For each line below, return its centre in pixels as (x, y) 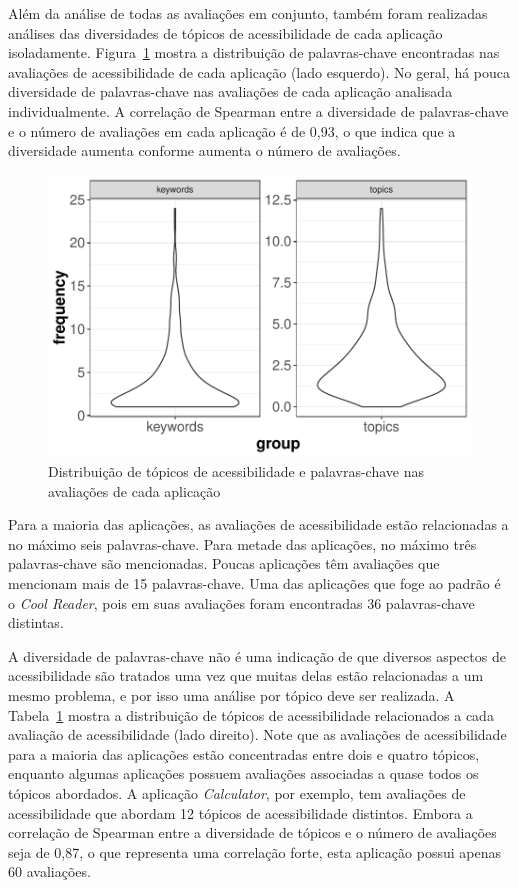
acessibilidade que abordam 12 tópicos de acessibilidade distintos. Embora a (240, 812)
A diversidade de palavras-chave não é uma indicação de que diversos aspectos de (257, 655)
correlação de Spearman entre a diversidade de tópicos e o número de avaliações (252, 832)
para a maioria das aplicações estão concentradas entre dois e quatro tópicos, (244, 753)
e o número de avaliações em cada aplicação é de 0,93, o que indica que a (232, 130)
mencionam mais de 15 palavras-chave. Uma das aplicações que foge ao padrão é (254, 582)
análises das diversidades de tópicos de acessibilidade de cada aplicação (225, 32)
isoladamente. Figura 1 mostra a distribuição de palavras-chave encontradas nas (254, 52)
